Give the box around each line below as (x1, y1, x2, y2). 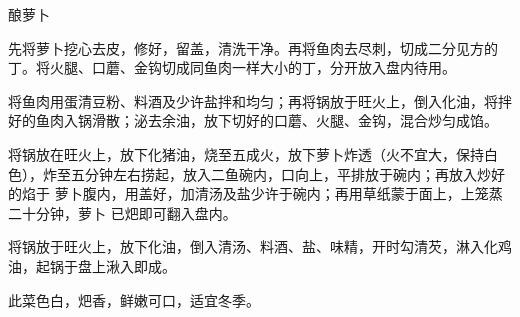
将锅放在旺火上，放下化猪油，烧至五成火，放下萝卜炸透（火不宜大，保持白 (8, 143, 498, 164)
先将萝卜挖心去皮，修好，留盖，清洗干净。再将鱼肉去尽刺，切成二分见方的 (8, 37, 498, 58)
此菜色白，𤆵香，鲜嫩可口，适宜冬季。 (8, 289, 260, 310)
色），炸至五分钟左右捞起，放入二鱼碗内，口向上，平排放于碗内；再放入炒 (8, 163, 491, 184)
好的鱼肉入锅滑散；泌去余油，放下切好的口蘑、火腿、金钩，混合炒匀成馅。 (8, 110, 498, 131)
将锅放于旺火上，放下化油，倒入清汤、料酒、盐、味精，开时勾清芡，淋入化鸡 (8, 236, 512, 257)
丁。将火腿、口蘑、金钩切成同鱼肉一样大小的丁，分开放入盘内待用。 (8, 57, 456, 78)
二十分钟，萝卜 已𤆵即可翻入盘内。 (8, 202, 237, 223)
